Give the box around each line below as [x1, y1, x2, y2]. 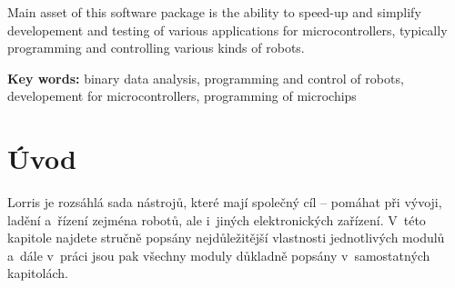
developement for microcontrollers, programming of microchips [7, 86, 357, 105]
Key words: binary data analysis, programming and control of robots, [7, 68, 404, 87]
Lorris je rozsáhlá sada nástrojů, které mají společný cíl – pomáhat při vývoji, [7, 193, 442, 212]
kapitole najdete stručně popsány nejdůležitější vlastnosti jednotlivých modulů [7, 228, 445, 247]
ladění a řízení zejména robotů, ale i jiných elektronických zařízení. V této [7, 210, 426, 229]
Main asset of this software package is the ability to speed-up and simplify [7, 3, 421, 21]
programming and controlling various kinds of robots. [7, 38, 305, 57]
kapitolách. [7, 263, 68, 283]
